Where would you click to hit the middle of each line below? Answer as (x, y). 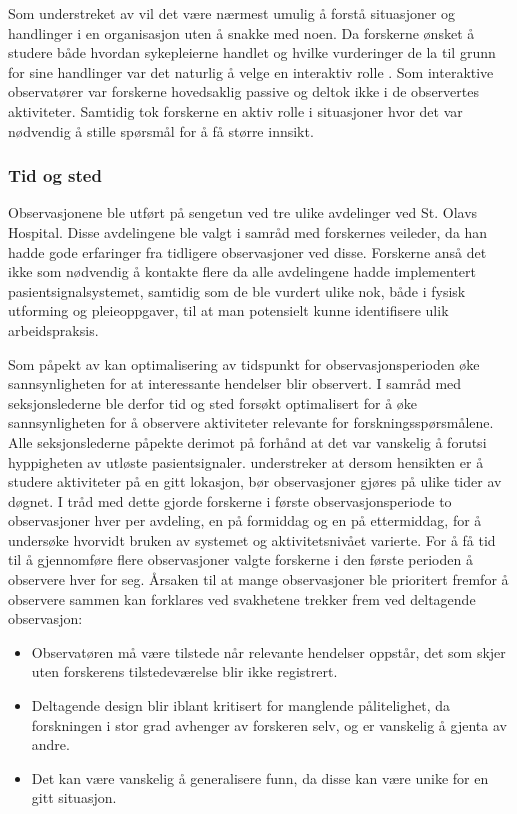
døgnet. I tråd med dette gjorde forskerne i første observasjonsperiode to (230, 500)
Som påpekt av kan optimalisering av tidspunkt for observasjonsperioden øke (244, 363)
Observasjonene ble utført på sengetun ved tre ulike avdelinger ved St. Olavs (243, 212)
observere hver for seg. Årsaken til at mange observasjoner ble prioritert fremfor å (258, 579)
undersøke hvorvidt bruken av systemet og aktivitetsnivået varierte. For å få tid (252, 539)
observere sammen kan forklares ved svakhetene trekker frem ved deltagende (242, 598)
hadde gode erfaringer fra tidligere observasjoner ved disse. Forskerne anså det (247, 251)
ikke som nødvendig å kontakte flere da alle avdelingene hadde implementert (242, 271)
